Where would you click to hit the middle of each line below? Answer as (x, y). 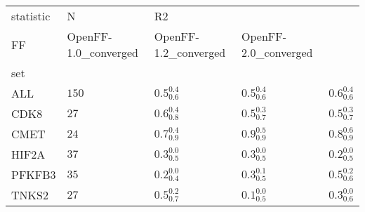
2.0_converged (277, 52)
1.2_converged (190, 52)
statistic (31, 16)
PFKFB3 (34, 174)
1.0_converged (102, 52)
